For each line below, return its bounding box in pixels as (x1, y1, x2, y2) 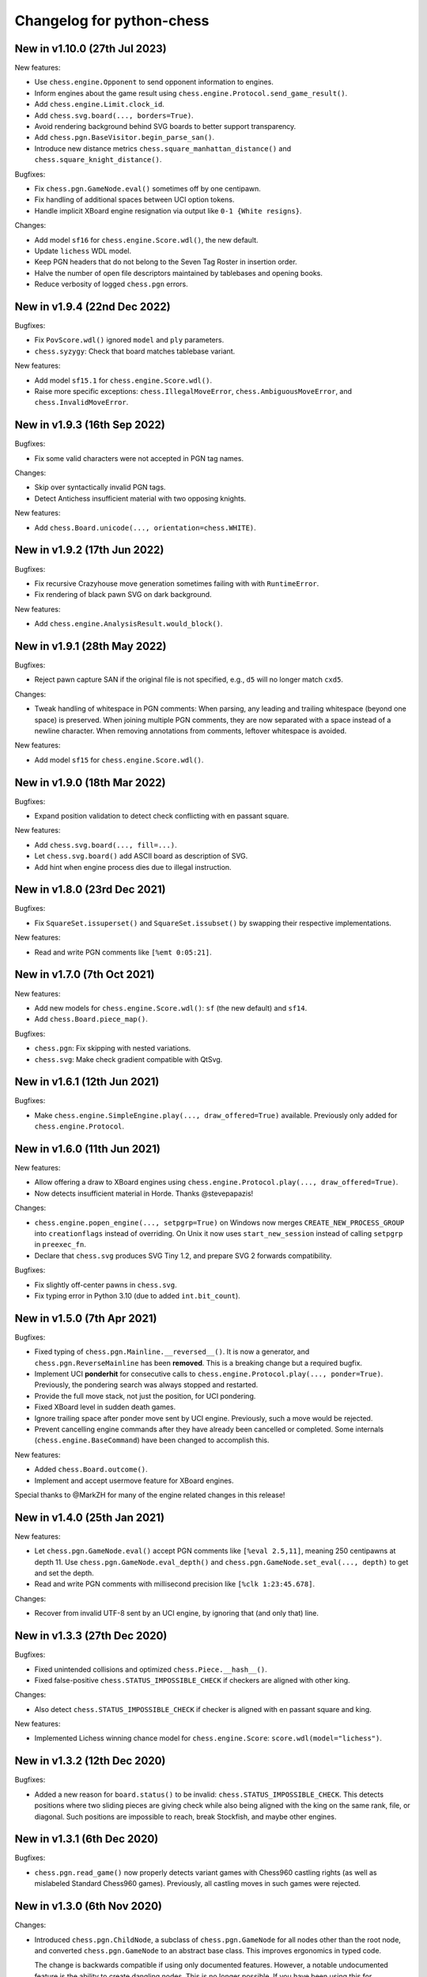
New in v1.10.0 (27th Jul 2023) (14, 42, 167, 55)
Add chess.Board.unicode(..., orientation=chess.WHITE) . (34, 523, 256, 532)
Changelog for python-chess (14, 12, 210, 29)
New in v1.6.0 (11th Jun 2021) (14, 1143, 161, 1155)
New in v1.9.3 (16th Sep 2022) (14, 418, 165, 432)
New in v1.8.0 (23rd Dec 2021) (14, 883, 166, 897)
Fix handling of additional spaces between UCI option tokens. (34, 195, 235, 205)
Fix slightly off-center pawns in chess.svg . (34, 1280, 177, 1289)
